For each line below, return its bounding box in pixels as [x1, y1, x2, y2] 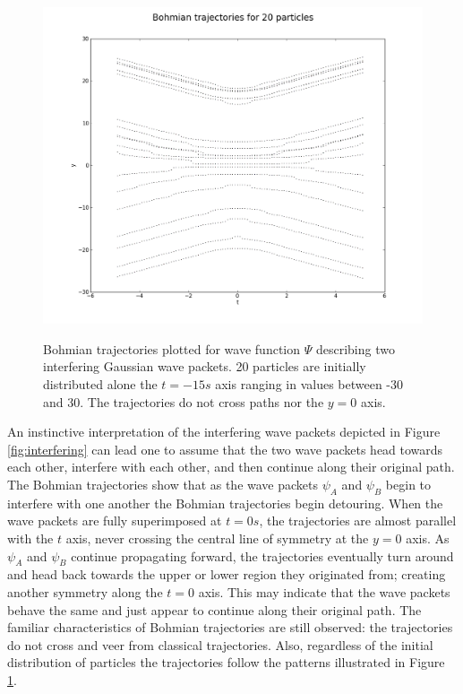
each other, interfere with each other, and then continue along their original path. [7, 457, 455, 476]
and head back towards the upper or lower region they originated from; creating [7, 565, 446, 584]
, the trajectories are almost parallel [259, 511, 457, 530]
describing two [315, 339, 395, 358]
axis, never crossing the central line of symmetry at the [65, 528, 369, 547]
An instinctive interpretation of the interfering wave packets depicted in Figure [7, 422, 441, 441]
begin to [385, 474, 432, 493]
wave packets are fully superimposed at [7, 511, 222, 530]
